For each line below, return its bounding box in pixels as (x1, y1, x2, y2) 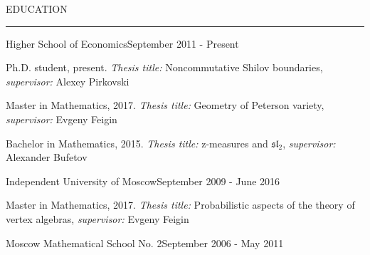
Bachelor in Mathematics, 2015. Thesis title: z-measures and (6, 135, 268, 150)
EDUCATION (6, 1, 68, 16)
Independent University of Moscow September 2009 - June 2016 (6, 173, 280, 188)
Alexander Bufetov (6, 150, 88, 165)
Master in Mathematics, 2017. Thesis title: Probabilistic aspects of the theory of (6, 197, 355, 212)
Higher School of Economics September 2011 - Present (6, 36, 239, 51)
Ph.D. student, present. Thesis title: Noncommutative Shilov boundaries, (6, 60, 323, 75)
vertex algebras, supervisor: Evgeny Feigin (6, 211, 189, 226)
